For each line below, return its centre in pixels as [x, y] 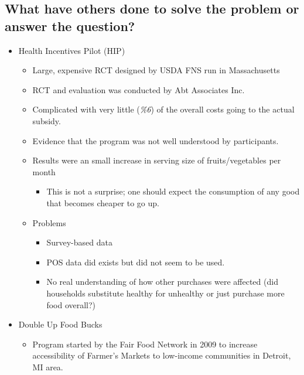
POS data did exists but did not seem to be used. [136, 262]
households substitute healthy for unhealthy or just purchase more [165, 293]
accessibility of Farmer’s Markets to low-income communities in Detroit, [162, 355]
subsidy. [47, 120]
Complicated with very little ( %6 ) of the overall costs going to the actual [163, 109]
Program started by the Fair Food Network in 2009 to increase [145, 344]
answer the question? [70, 25]
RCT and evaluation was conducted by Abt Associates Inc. [139, 89]
